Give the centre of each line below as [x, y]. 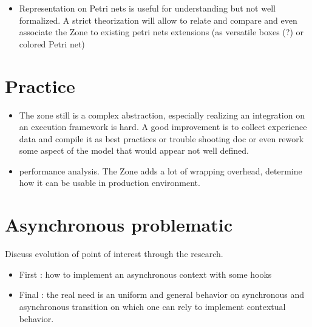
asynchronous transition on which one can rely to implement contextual [152, 306]
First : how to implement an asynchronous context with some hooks [145, 274]
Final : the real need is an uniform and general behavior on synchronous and [162, 294]
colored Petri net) [52, 43]
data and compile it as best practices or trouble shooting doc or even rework [161, 138]
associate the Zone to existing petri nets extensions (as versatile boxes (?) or [161, 32]
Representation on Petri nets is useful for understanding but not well [147, 8]
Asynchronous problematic [119, 225]
